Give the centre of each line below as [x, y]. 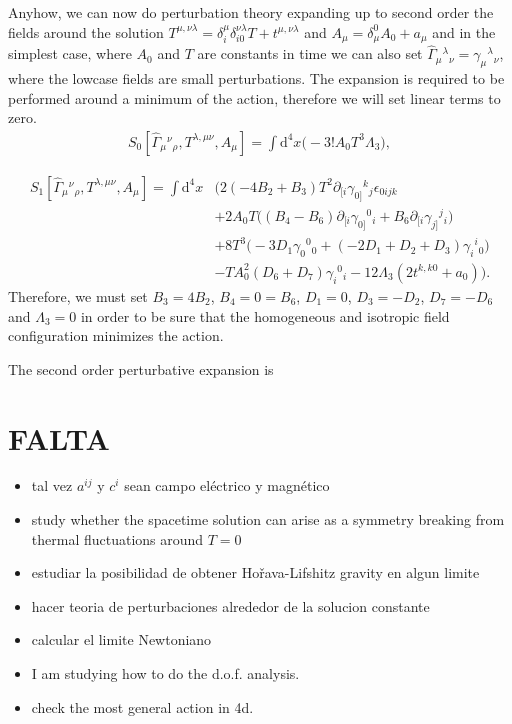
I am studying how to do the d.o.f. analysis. [165, 673]
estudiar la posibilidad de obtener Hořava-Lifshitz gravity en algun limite [255, 572]
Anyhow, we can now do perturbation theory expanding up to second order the [251, 12]
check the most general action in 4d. [142, 706]
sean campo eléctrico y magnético [227, 485]
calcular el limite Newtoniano [121, 639]
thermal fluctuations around [117, 538]
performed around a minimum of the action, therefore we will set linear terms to [254, 97]
